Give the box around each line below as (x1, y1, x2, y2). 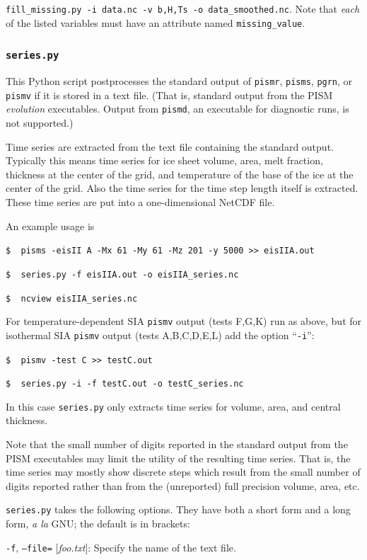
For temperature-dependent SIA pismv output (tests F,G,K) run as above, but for (6, 314, 362, 328)
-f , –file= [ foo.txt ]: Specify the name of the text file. (6, 539, 236, 554)
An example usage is (6, 218, 95, 233)
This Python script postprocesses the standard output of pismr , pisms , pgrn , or (6, 74, 353, 88)
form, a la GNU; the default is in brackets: (6, 516, 190, 531)
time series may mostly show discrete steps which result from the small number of (6, 464, 361, 479)
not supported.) (6, 115, 74, 130)
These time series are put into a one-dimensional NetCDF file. (6, 195, 275, 210)
